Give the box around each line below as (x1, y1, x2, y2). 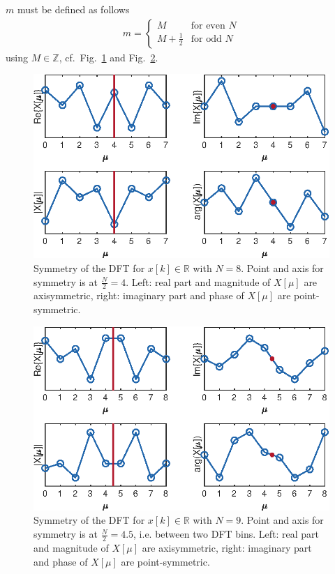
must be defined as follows (17, 2, 130, 16)
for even (191, 21, 225, 31)
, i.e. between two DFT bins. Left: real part (133, 527, 320, 541)
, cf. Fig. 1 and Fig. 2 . (59, 50, 158, 64)
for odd (191, 33, 222, 44)
